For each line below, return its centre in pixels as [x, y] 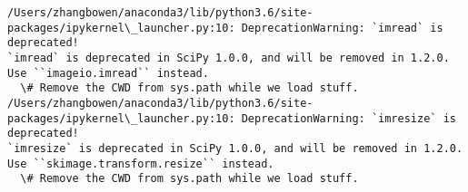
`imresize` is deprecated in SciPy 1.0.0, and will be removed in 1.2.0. [235, 148]
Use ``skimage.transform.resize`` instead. [141, 163]
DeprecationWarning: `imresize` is [349, 118]
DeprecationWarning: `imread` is [342, 28]
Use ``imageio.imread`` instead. [108, 73]
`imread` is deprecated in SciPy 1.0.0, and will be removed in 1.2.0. [229, 58]
